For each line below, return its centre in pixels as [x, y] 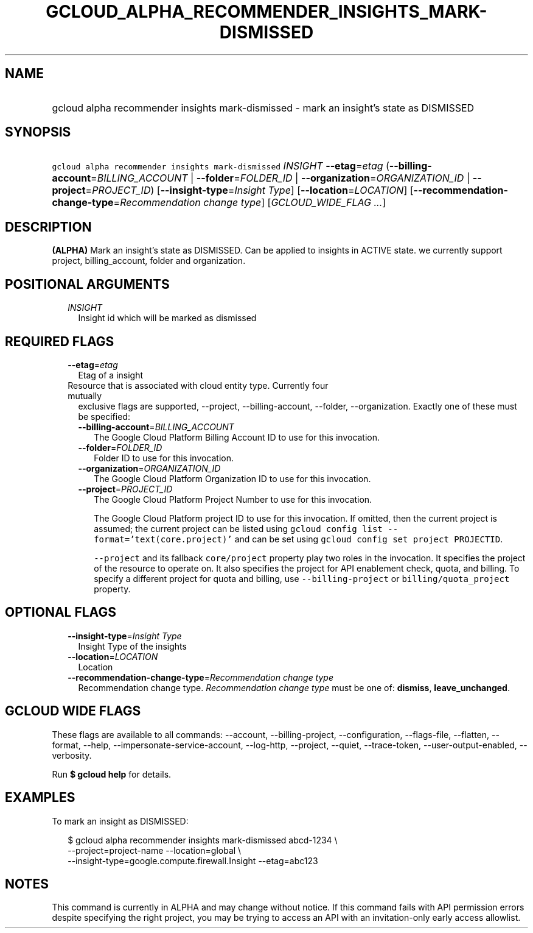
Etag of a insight [111, 375]
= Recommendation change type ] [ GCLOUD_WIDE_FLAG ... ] [250, 203]
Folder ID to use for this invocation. [164, 458]
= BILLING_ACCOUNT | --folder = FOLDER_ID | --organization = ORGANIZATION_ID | [280, 178]
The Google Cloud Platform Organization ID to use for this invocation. [232, 478]
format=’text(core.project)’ [163, 539]
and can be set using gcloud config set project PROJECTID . [369, 539]
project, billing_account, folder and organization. [149, 261]
